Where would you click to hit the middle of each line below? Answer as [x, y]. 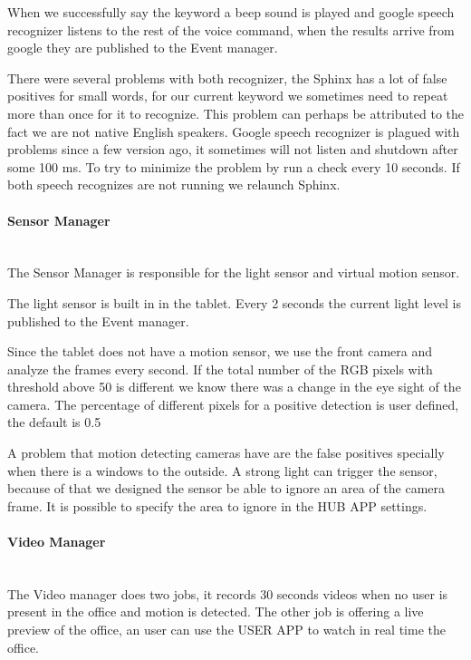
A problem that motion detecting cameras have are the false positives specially [226, 453]
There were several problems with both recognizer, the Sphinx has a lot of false [227, 78]
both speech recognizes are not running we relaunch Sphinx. [174, 184]
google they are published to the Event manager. [143, 48]
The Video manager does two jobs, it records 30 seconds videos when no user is [228, 593]
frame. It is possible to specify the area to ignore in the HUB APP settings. [217, 505]
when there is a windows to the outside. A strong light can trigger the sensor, [222, 470]
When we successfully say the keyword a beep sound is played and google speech [231, 12]
